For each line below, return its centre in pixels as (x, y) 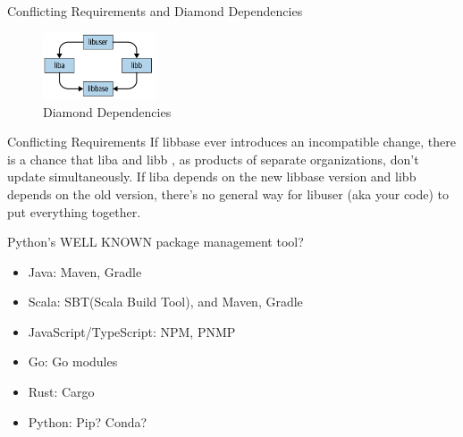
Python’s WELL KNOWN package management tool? (156, 242)
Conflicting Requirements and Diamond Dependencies (155, 11)
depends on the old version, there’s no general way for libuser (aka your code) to (228, 193)
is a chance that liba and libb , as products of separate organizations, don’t (213, 159)
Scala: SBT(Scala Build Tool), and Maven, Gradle (165, 302)
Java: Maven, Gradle (85, 271)
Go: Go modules (73, 361)
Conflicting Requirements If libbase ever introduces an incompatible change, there (231, 142)
